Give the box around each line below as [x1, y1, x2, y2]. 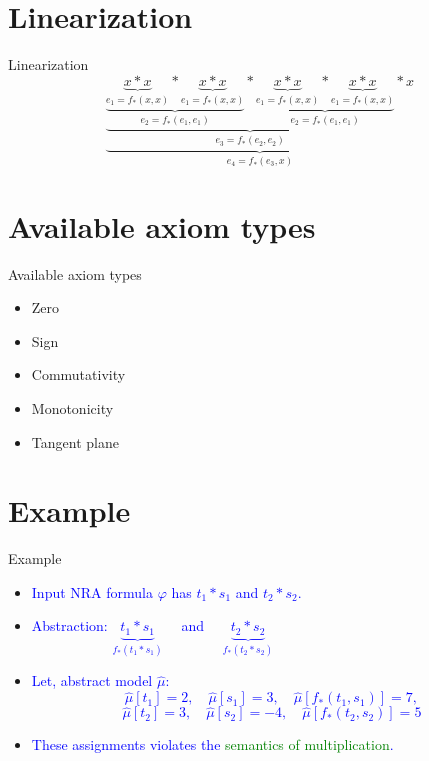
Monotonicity [31, 397, 114, 418]
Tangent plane [31, 431, 119, 452]
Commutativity [31, 364, 126, 385]
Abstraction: [31, 615, 108, 636]
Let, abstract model [31, 670, 153, 691]
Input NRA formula [31, 581, 153, 602]
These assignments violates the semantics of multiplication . [31, 734, 394, 755]
